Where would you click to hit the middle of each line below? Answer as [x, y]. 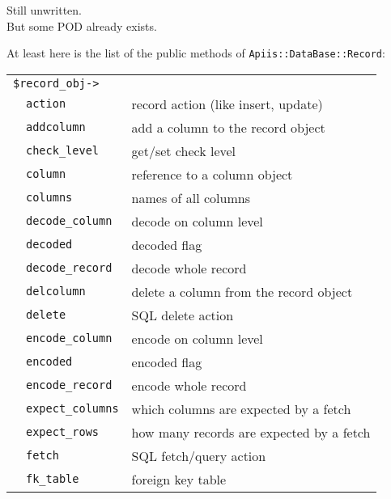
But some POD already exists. [82, 25]
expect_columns [72, 409]
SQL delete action [183, 315]
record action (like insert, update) [227, 104]
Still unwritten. [45, 10]
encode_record [69, 385]
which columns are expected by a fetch [241, 408]
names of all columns [191, 197]
